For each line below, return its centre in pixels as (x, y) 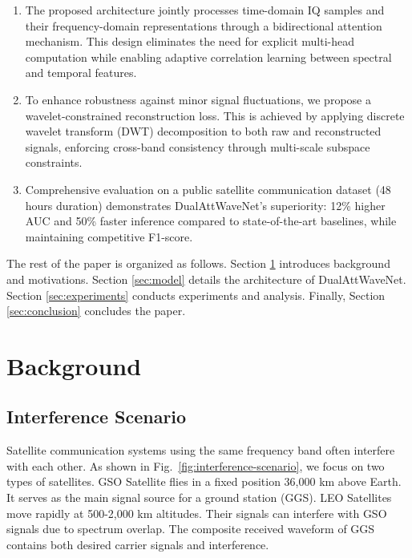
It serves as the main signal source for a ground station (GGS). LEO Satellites (199, 497)
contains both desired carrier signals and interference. (138, 544)
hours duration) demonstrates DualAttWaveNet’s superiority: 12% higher (205, 205)
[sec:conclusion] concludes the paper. (96, 311)
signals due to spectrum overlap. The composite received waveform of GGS (191, 529)
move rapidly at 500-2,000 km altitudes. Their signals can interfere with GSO (197, 513)
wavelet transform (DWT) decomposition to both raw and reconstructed (203, 131)
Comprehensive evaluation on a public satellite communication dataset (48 (208, 189)
